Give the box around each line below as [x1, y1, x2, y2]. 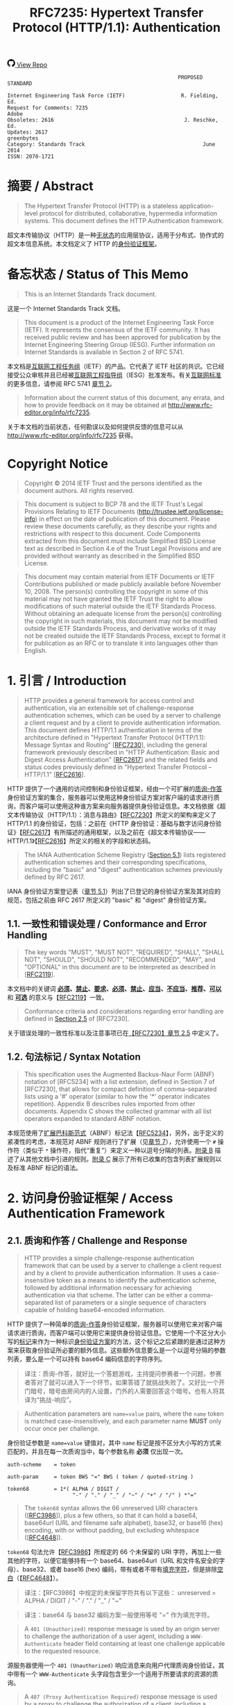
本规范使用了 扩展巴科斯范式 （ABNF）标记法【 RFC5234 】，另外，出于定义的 [7, 1129, 224, 1137]
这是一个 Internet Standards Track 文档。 [7, 305, 125, 313]
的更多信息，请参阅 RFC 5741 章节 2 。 [7, 380, 116, 388]
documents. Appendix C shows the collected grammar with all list [24, 1107, 212, 1115]
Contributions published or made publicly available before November [24, 580, 222, 588]
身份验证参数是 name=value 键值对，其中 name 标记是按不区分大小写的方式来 [7, 1438, 222, 1447]
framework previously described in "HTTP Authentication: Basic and [24, 748, 220, 756]
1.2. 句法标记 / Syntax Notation [7, 1051, 141, 1063]
